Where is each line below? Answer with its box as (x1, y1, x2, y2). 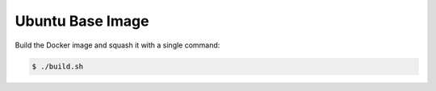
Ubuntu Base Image (15, 12, 149, 30)
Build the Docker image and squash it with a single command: (15, 40, 220, 50)
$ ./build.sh (31, 61, 84, 71)
